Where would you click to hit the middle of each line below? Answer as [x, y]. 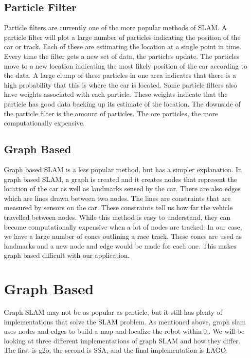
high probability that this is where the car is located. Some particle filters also [121, 84]
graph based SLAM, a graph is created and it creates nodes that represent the [121, 179]
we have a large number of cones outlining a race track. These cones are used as [123, 236]
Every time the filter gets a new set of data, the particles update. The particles [122, 56]
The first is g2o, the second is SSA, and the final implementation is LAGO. [116, 350]
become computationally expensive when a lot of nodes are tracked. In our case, [123, 226]
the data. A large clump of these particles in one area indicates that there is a [120, 75]
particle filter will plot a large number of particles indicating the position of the [122, 37]
